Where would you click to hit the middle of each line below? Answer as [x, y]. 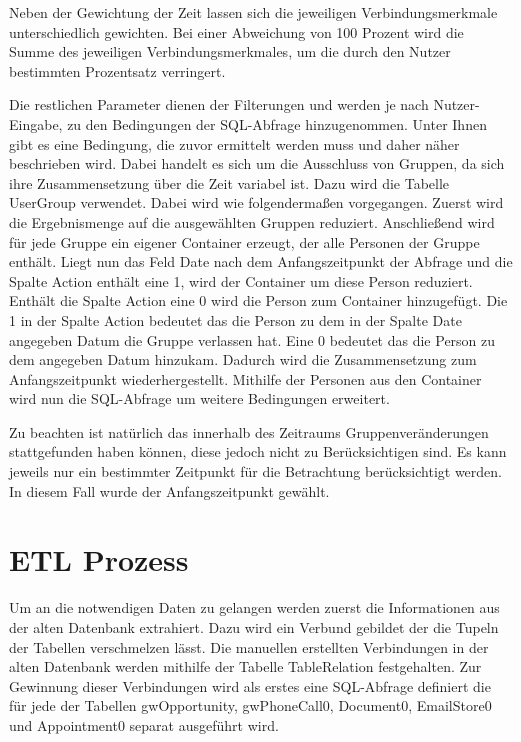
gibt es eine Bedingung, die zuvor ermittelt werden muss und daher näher [234, 143]
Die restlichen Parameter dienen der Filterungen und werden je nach [219, 104]
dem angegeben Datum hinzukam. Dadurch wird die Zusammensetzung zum [243, 359]
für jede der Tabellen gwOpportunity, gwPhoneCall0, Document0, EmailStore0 [250, 705]
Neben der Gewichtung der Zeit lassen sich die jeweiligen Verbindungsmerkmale [253, 12]
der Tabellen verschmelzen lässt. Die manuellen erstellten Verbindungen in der [249, 646]
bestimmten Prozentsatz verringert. [117, 70]
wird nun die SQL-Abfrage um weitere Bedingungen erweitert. [199, 398]
